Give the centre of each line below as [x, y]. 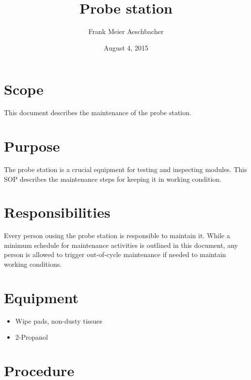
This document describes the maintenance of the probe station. [98, 112]
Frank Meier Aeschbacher [126, 31]
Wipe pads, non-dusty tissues [59, 320]
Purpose [32, 146]
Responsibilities [57, 212]
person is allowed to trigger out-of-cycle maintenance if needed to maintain [115, 254]
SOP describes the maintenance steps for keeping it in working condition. [113, 179]
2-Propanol [31, 337]
